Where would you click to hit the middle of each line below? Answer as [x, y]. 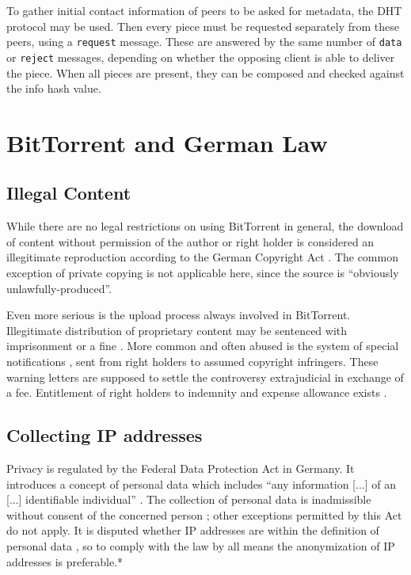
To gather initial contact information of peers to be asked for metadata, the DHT [204, 10]
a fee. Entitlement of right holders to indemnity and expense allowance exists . [197, 392]
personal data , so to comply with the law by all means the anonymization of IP [201, 545]
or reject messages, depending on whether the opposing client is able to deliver [201, 57]
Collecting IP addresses [105, 435]
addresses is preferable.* [65, 561]
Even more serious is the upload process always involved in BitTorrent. [179, 315]
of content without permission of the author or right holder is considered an [190, 241]
